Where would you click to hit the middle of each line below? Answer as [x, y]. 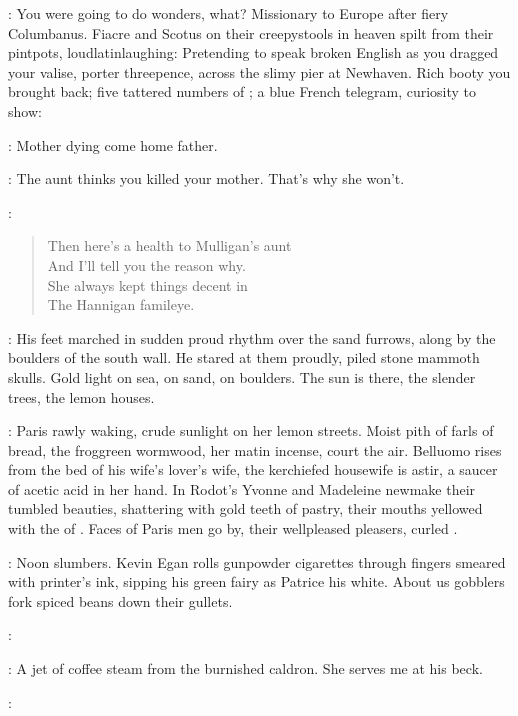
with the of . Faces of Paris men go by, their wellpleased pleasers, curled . [233, 528]
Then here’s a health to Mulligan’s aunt [169, 245]
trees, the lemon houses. [81, 396]
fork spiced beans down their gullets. [120, 600]
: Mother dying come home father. [113, 144]
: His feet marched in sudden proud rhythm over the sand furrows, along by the [252, 337]
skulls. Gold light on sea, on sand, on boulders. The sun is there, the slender [242, 376]
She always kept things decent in [147, 284]
